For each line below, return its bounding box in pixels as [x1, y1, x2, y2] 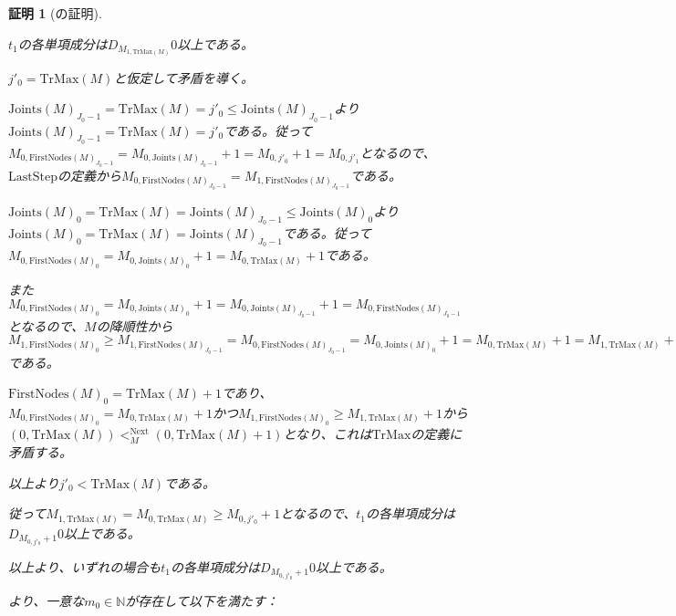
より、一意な [8, 590, 85, 610]
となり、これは [283, 424, 372, 444]
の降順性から [96, 316, 173, 335]
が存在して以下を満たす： [125, 590, 278, 610]
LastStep [8, 170, 57, 183]
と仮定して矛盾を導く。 [113, 68, 254, 87]
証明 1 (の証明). [8, 4, 102, 22]
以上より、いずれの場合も [8, 557, 161, 576]
